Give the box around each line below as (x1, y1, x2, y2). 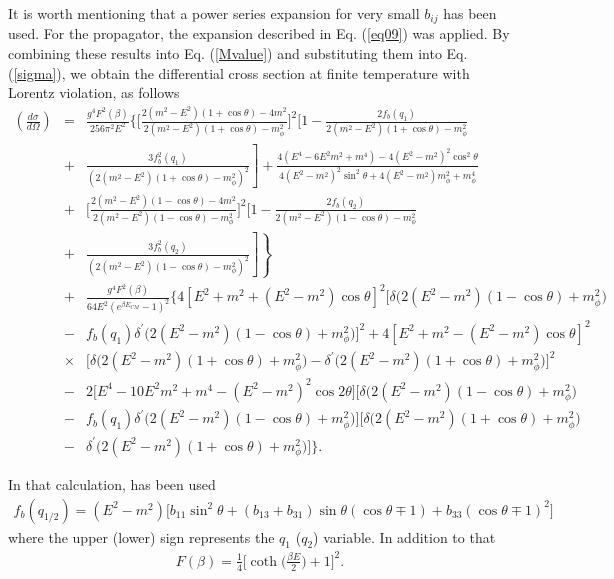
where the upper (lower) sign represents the (8, 526, 275, 547)
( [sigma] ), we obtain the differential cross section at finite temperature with (8, 62, 470, 83)
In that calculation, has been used (8, 473, 216, 494)
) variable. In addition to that (313, 526, 496, 547)
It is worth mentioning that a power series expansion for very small (8, 3, 420, 23)
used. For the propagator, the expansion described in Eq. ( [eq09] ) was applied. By (8, 23, 510, 44)
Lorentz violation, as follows (8, 82, 180, 103)
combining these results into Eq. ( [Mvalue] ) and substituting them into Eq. (8, 43, 468, 64)
